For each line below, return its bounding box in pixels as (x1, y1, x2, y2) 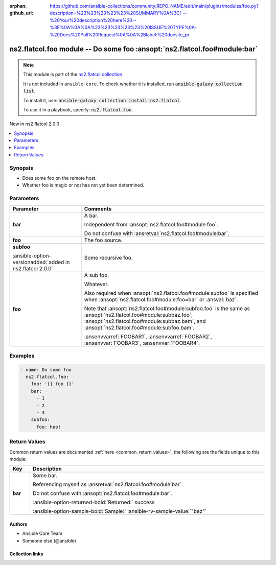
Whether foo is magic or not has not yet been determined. (22, 182, 145, 189)
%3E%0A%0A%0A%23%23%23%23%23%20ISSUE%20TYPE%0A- (50, 25, 197, 31)
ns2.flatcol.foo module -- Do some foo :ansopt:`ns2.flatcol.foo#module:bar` (9, 45, 258, 54)
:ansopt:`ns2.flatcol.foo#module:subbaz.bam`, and (84, 317, 206, 324)
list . (23, 88, 36, 94)
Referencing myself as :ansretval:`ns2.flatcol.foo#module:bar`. (32, 481, 183, 488)
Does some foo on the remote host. (22, 175, 97, 181)
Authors (9, 521, 28, 527)
